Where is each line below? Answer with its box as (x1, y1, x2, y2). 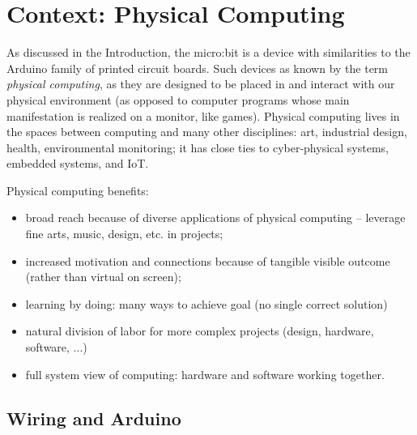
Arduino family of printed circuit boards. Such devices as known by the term (6, 59, 389, 76)
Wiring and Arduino (6, 405, 181, 430)
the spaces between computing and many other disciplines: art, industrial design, (6, 123, 407, 140)
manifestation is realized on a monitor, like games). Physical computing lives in (6, 107, 400, 124)
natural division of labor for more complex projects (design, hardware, (25, 322, 374, 339)
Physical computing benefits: (6, 181, 149, 198)
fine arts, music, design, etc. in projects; (25, 225, 223, 242)
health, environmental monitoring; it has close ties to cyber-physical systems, (6, 139, 389, 156)
